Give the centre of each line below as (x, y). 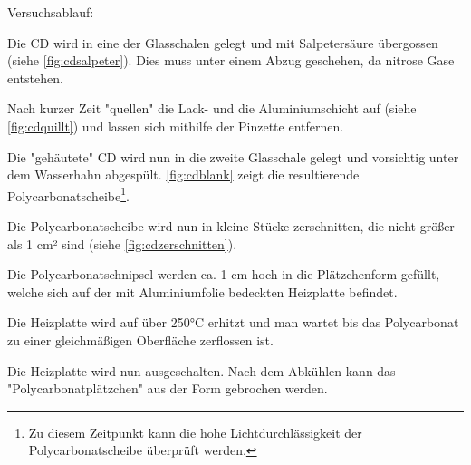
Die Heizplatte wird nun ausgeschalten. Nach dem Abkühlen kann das (202, 370)
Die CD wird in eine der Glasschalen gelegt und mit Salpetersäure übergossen (223, 42)
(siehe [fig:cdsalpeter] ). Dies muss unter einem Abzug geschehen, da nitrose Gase (231, 60)
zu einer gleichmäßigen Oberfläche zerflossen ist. (140, 339)
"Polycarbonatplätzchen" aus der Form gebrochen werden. (168, 388)
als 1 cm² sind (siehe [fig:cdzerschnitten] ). (122, 243)
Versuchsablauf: (51, 12)
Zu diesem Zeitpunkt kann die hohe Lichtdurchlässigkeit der (195, 432)
